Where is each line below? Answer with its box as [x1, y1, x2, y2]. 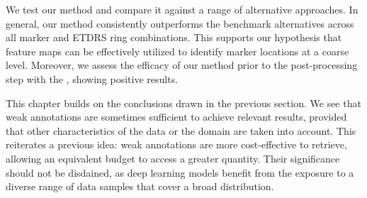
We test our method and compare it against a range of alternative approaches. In [6, 2, 358, 16]
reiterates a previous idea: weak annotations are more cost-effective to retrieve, [6, 137, 347, 152]
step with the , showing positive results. [6, 71, 179, 86]
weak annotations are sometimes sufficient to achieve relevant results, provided [6, 109, 347, 124]
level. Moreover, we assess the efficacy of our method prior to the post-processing [6, 57, 358, 72]
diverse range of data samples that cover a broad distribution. [6, 179, 274, 194]
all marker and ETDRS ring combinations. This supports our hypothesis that [6, 30, 342, 45]
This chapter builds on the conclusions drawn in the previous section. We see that [6, 95, 361, 110]
